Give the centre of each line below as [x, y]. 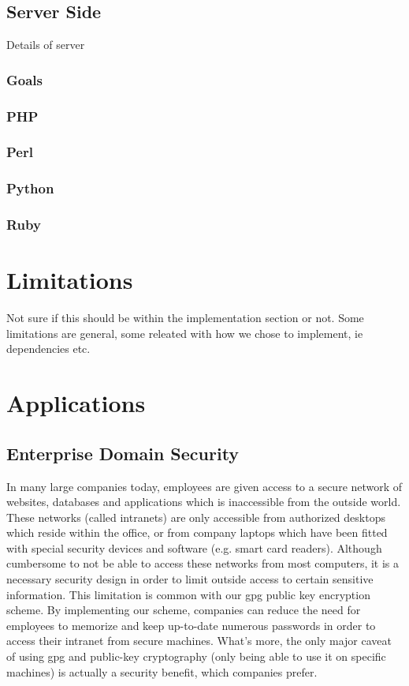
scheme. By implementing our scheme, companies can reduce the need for [184, 610]
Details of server [46, 45]
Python [30, 188]
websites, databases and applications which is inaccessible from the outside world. [204, 502]
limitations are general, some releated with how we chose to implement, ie [185, 333]
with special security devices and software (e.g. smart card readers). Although [194, 547]
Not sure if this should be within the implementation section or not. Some [185, 318]
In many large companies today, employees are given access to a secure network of [204, 486]
